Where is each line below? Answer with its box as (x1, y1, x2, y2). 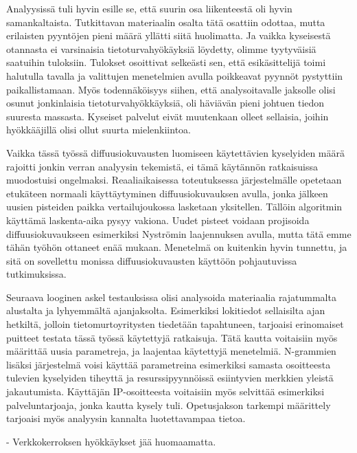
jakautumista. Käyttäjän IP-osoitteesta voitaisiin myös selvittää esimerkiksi (6, 384, 325, 399)
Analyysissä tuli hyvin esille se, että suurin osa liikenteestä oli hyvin (6, 1, 292, 15)
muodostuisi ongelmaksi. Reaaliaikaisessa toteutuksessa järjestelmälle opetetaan (6, 173, 342, 187)
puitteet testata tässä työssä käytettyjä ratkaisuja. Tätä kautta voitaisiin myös (6, 330, 338, 344)
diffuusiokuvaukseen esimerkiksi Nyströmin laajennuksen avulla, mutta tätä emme (6, 226, 352, 241)
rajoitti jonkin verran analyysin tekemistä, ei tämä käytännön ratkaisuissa (6, 159, 319, 173)
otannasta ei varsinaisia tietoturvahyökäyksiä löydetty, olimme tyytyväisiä (6, 41, 316, 56)
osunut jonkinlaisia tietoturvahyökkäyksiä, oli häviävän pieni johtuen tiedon (6, 96, 325, 110)
